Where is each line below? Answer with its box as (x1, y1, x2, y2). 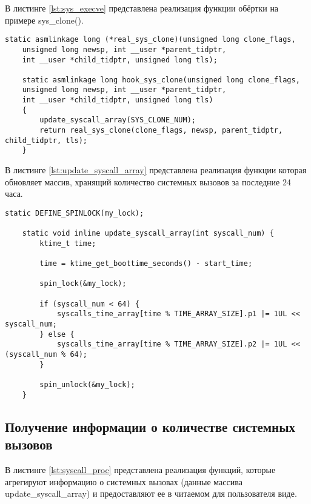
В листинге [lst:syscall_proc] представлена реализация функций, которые (5, 463, 276, 476)
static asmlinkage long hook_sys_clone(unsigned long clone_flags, (22, 75, 300, 84)
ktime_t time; (39, 239, 96, 248)
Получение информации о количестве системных (5, 417, 296, 436)
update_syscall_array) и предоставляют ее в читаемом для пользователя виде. (5, 487, 297, 500)
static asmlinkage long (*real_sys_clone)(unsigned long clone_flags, (5, 35, 296, 44)
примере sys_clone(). (5, 13, 84, 26)
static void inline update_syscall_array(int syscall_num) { (22, 229, 274, 238)
